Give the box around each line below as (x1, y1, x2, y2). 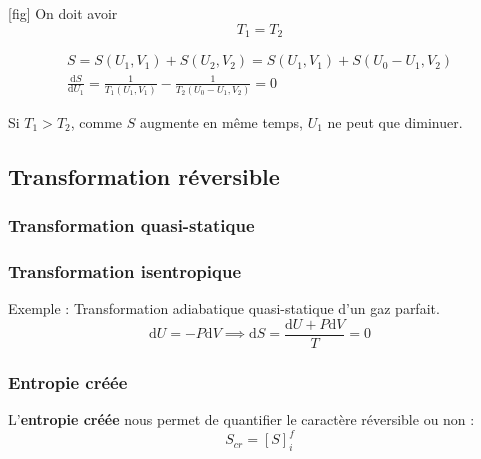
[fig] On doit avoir (8, 3, 118, 23)
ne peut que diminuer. (327, 111, 463, 132)
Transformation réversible (8, 160, 280, 191)
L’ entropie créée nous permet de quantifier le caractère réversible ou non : (8, 409, 475, 430)
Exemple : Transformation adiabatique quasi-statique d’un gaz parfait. (8, 298, 440, 319)
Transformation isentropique (8, 259, 242, 284)
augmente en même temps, (139, 111, 303, 132)
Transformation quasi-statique (8, 213, 255, 238)
